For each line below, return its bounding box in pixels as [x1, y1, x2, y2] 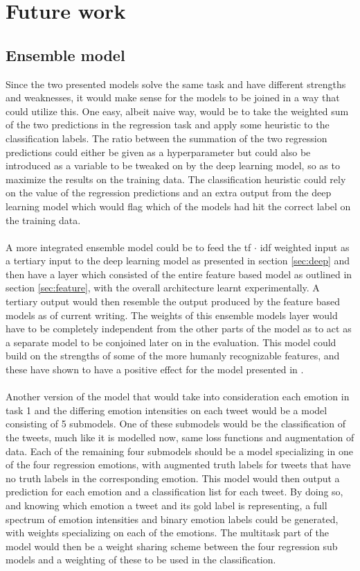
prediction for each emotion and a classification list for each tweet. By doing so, [6, 484, 343, 499]
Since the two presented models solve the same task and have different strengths [6, 76, 346, 91]
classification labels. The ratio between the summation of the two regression [6, 130, 327, 145]
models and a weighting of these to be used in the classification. [6, 552, 276, 567]
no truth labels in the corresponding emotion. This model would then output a [6, 470, 340, 485]
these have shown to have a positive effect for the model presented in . [6, 362, 304, 377]
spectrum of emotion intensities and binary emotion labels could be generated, [6, 511, 339, 526]
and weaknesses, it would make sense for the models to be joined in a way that [6, 90, 340, 105]
